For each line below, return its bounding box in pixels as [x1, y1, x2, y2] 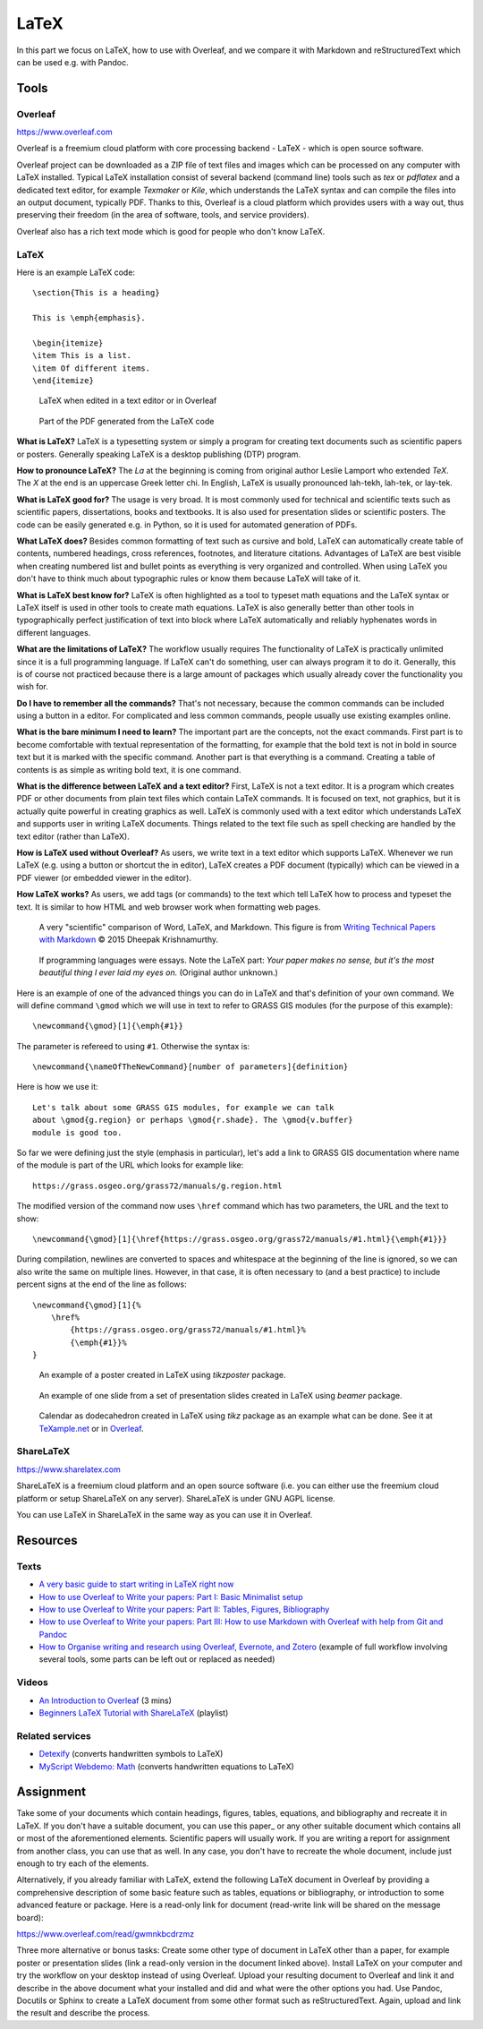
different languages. [16, 627, 91, 638]
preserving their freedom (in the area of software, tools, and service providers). [16, 210, 309, 220]
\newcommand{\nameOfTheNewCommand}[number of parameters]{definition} [32, 1062, 349, 1072]
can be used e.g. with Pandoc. [16, 56, 129, 67]
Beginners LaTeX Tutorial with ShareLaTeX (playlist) [38, 1708, 229, 1718]
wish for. [16, 681, 49, 692]
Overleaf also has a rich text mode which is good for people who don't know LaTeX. [16, 226, 326, 236]
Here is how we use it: [16, 1082, 98, 1092]
